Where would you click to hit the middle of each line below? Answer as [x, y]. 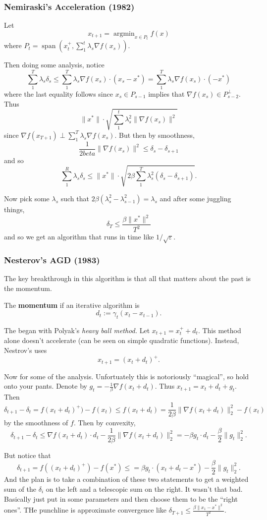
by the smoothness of [36, 423]
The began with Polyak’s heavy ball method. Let [77, 330]
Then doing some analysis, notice [54, 65]
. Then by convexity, [105, 423]
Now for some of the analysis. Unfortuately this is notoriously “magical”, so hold [127, 376]
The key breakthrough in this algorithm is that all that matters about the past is [127, 278]
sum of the [20, 489]
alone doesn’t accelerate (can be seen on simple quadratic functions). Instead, [122, 340]
